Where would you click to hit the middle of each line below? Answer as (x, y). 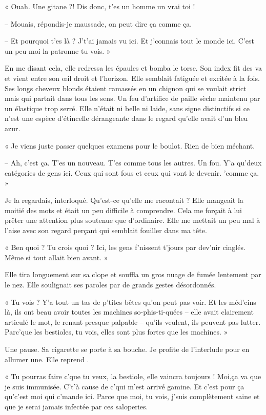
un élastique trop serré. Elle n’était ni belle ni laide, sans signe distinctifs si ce (127, 108)
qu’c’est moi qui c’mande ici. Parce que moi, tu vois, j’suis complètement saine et (132, 396)
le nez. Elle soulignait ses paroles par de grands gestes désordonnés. (110, 285)
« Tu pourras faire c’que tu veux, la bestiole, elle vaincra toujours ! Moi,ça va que (133, 376)
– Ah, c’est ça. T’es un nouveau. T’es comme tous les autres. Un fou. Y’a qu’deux (133, 163)
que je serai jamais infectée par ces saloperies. (76, 406)
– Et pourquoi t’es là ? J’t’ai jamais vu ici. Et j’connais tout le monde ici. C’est (130, 41)
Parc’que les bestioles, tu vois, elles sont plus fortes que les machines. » (116, 332)
